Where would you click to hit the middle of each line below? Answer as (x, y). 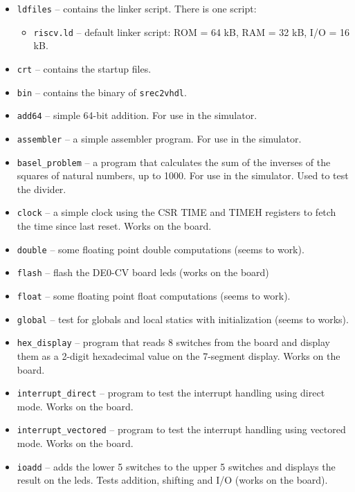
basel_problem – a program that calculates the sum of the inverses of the (174, 162)
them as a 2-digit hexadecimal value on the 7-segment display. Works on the (179, 355)
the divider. (42, 189)
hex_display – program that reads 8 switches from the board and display (173, 342)
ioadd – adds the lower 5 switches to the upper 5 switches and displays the (176, 466)
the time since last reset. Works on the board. (114, 226)
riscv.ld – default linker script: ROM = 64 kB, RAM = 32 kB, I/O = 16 (192, 31)
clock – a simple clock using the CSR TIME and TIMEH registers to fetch (176, 212)
